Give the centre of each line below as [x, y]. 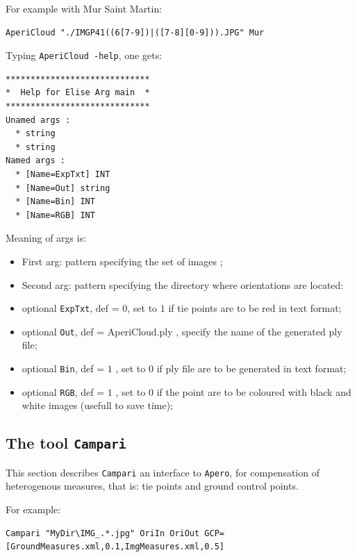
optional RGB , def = [63, 391]
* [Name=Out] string [63, 188]
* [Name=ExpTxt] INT [63, 174]
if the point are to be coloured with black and [254, 391]
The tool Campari [66, 443]
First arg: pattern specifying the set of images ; [122, 261]
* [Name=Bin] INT [55, 202]
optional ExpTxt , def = [70, 308]
